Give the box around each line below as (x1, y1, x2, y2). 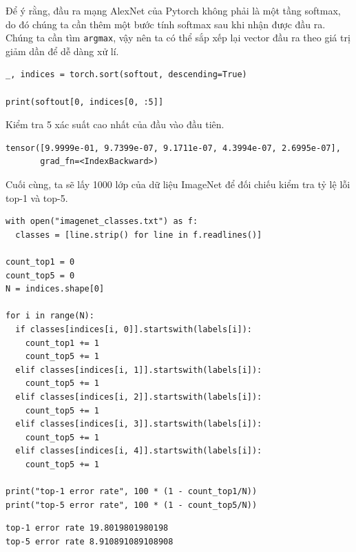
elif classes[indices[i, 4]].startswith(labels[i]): (15, 446, 262, 456)
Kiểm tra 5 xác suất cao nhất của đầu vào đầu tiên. (6, 117, 224, 132)
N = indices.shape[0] (6, 284, 105, 294)
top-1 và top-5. (6, 190, 68, 205)
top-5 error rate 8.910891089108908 (6, 536, 174, 546)
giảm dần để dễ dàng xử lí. (6, 43, 119, 58)
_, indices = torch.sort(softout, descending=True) (6, 70, 247, 80)
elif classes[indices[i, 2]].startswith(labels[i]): (15, 391, 262, 402)
